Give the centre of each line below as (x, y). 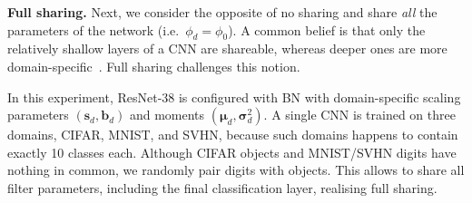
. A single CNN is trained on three (359, 115)
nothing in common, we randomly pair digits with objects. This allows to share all (236, 170)
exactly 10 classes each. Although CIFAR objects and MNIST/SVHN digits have (232, 152)
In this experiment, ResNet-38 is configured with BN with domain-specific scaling (234, 97)
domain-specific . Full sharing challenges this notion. (154, 66)
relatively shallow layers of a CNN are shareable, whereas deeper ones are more (227, 48)
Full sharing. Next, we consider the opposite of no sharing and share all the (222, 12)
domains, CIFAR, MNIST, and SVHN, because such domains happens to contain (233, 135)
